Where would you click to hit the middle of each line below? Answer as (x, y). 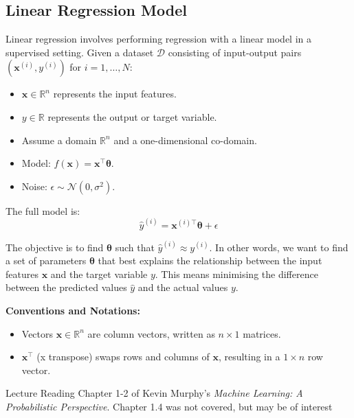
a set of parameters (46, 260)
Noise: (34, 186)
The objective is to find (55, 247)
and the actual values (183, 287)
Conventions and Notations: (73, 311)
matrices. (262, 333)
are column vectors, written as (151, 333)
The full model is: (43, 210)
